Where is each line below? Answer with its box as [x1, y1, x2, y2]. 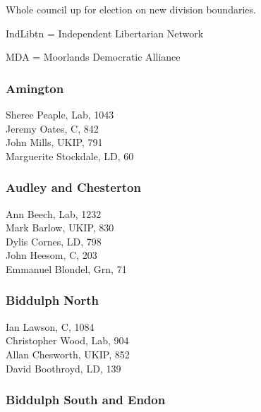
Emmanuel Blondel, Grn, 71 [6, 261, 127, 276]
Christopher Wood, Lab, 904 [6, 333, 129, 348]
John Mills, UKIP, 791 [6, 135, 103, 150]
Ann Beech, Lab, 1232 [6, 206, 102, 221]
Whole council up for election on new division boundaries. [6, 2, 256, 16]
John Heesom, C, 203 [6, 248, 97, 262]
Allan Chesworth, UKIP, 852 [6, 346, 130, 361]
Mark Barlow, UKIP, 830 [6, 220, 114, 235]
